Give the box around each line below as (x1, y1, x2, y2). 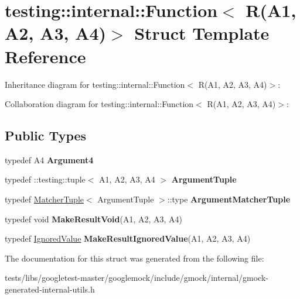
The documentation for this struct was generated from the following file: (5, 252, 264, 264)
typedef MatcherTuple (5, 193, 84, 205)
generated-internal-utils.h (5, 283, 95, 295)
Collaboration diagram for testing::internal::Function (5, 98, 194, 110)
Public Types (5, 126, 87, 145)
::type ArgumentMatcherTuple (167, 193, 291, 205)
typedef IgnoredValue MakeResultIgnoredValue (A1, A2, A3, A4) (5, 232, 251, 245)
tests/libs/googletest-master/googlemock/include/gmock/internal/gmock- (5, 271, 268, 284)
